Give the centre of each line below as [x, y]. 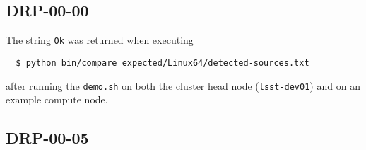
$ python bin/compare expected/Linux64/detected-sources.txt [163, 63]
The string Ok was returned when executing [100, 40]
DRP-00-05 [47, 138]
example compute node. [57, 99]
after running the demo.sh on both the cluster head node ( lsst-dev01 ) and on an [183, 85]
